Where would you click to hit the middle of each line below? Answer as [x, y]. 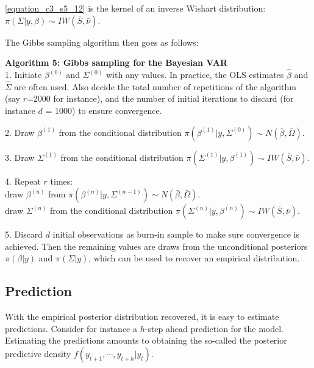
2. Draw [20, 132]
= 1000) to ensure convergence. [104, 110]
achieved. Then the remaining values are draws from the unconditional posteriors [156, 246]
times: [62, 181]
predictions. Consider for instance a [71, 328]
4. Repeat [23, 181]
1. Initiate [23, 74]
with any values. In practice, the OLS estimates [195, 74]
